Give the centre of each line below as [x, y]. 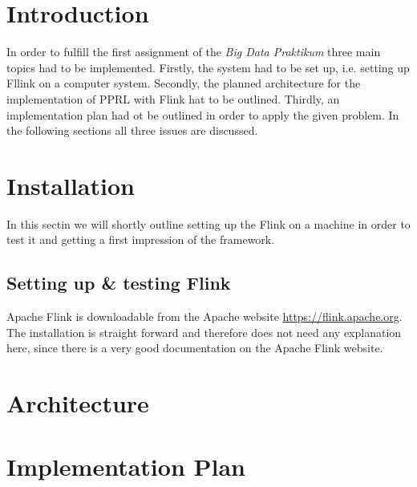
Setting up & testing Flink [119, 283]
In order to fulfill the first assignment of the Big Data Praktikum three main [194, 52]
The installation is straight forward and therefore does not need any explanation [204, 332]
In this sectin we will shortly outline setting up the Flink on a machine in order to [208, 223]
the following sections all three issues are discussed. [132, 130]
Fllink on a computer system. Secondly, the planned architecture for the [184, 83]
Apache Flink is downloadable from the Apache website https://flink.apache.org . [204, 317]
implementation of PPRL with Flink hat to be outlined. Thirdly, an [173, 98]
